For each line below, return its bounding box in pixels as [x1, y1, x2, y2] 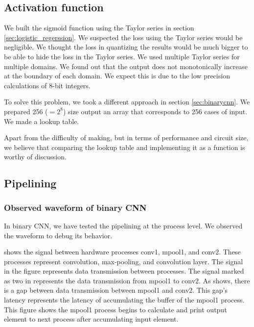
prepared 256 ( [4, 106, 48, 116]
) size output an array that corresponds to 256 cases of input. [63, 106, 248, 116]
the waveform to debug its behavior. [4, 230, 113, 240]
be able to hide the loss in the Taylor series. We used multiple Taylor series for [4, 51, 240, 61]
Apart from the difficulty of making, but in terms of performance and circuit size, [4, 132, 249, 143]
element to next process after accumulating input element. [4, 314, 179, 324]
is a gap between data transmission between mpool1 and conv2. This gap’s [4, 285, 228, 295]
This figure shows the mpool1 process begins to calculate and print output [4, 304, 227, 314]
